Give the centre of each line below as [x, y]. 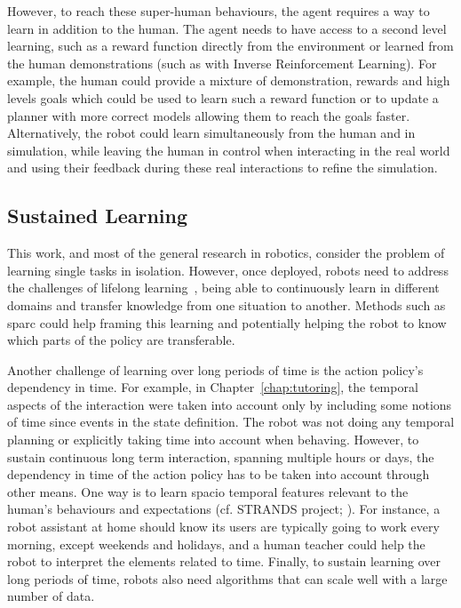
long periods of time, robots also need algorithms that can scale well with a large [227, 578]
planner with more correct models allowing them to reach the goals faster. [209, 115]
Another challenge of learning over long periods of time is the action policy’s [215, 369]
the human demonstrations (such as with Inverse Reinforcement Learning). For [222, 63]
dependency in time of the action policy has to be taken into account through [219, 474]
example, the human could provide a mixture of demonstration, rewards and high [229, 80]
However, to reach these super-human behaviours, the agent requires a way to [219, 11]
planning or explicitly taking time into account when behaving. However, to [213, 440]
